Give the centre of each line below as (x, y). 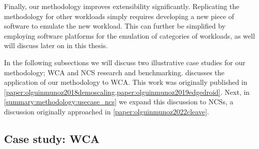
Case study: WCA (52, 138)
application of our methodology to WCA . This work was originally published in (126, 82)
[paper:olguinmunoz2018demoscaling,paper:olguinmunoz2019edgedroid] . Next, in (127, 92)
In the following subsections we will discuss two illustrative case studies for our (125, 62)
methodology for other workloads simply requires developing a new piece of (119, 16)
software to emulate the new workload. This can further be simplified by (115, 26)
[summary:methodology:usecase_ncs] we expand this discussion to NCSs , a (119, 102)
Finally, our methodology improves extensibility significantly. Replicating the (122, 6)
